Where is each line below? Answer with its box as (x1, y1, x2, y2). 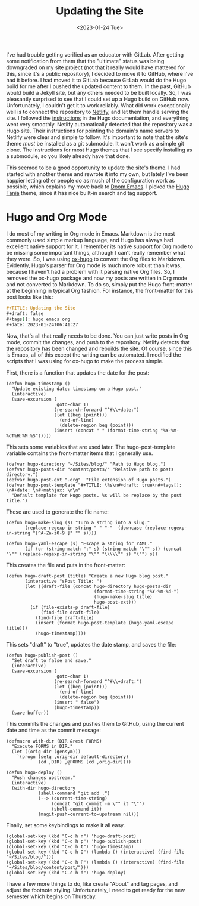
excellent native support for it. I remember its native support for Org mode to (6, 243, 193, 250)
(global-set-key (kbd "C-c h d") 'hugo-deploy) (6, 870, 127, 876)
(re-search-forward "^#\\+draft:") (53, 679, 143, 685)
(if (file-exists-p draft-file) (30, 604, 110, 611)
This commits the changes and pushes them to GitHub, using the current (6, 721, 184, 728)
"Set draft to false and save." (11, 658, 92, 664)
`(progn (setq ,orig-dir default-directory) (17, 754, 129, 760)
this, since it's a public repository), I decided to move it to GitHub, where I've (6, 70, 194, 77)
